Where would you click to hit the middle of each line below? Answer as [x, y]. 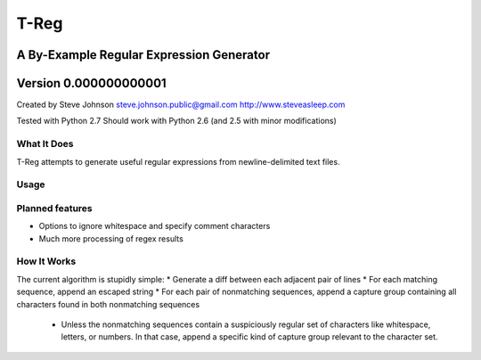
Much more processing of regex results [111, 238]
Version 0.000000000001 [91, 83]
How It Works [46, 261]
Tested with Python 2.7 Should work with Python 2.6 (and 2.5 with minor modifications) [177, 121]
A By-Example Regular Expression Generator [143, 55]
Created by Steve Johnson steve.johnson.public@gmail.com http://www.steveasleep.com [181, 105]
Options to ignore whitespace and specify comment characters [155, 226]
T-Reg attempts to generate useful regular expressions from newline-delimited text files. [178, 161]
